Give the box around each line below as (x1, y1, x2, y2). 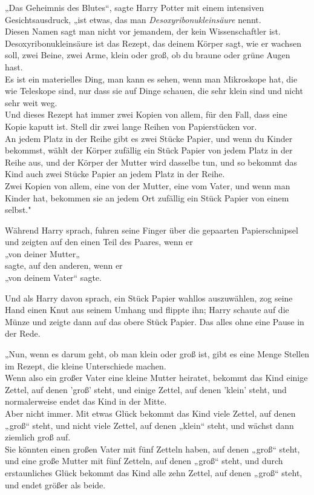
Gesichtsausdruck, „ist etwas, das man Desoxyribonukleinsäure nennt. (5, 13, 261, 25)
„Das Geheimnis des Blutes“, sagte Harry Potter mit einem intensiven (5, 1, 264, 13)
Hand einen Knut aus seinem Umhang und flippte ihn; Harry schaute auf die (5, 303, 289, 316)
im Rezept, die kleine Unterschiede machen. (5, 359, 166, 372)
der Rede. (5, 327, 41, 340)
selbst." (5, 203, 31, 216)
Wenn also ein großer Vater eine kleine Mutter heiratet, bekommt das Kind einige (5, 371, 308, 384)
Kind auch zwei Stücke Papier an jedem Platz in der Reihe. (5, 167, 225, 180)
